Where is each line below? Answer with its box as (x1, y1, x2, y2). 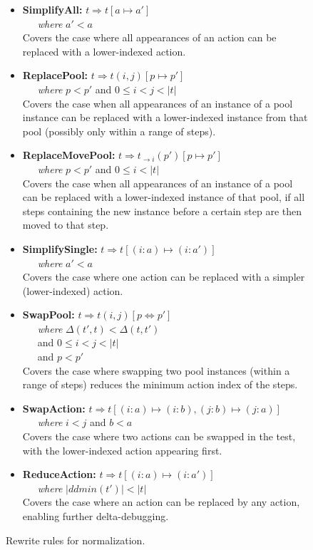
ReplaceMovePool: (22, 147, 116, 162)
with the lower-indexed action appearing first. (22, 442, 222, 457)
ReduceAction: (22, 467, 96, 482)
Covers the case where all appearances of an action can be (22, 30, 277, 45)
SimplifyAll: (22, 2, 83, 16)
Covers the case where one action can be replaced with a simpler (22, 269, 305, 284)
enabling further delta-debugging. (22, 509, 169, 523)
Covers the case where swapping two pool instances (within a (22, 363, 290, 378)
